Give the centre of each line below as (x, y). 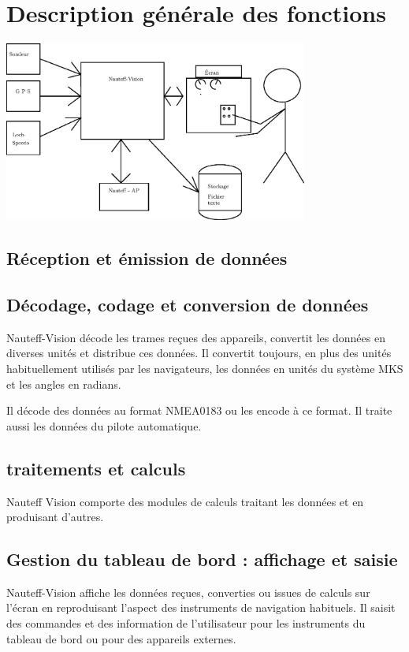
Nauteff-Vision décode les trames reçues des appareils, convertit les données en (196, 337)
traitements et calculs (96, 468)
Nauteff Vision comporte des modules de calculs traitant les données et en (185, 501)
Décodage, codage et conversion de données (188, 304)
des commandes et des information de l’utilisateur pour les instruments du (186, 623)
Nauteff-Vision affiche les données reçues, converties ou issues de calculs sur (188, 592)
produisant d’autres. (55, 517)
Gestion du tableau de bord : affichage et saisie (202, 559)
